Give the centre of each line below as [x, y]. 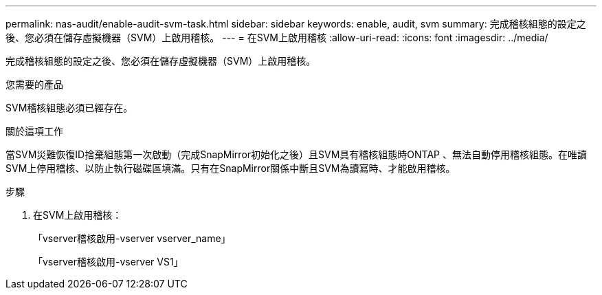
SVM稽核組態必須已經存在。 [69, 108]
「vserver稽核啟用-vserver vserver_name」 [132, 238]
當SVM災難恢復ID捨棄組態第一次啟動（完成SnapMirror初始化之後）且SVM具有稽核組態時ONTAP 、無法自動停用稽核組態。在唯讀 [296, 154]
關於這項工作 [34, 131]
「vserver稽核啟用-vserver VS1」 [108, 262]
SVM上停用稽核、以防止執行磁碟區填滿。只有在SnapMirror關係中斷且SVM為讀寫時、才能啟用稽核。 [231, 168]
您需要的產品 [34, 84]
